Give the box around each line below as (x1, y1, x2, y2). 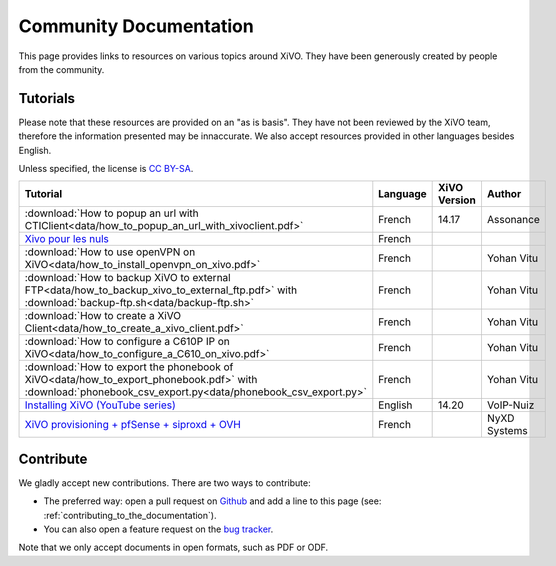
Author (486, 187, 522, 201)
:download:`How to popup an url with (24, 206, 199, 220)
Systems (486, 424, 529, 438)
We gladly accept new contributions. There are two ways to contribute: (18, 476, 311, 489)
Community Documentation (18, 15, 254, 37)
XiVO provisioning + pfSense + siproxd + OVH (24, 418, 242, 432)
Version (438, 193, 477, 207)
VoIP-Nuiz (486, 398, 535, 412)
